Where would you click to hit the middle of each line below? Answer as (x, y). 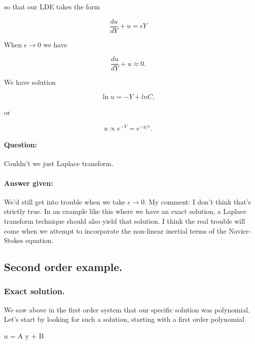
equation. (39, 240)
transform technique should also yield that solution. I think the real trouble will (125, 221)
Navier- (240, 230)
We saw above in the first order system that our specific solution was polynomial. (127, 309)
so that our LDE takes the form (52, 6)
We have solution (30, 82)
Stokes (14, 240)
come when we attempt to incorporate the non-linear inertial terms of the (115, 230)
